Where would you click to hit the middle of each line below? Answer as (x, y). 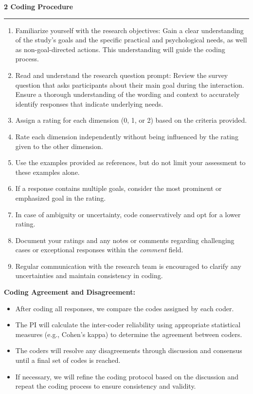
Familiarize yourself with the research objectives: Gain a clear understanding (129, 30)
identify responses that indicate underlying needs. (89, 103)
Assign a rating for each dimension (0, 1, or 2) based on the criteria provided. (131, 120)
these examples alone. (47, 172)
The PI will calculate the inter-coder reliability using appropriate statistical (128, 325)
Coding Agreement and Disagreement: (70, 292)
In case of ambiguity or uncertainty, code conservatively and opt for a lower (128, 214)
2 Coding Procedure (38, 6)
